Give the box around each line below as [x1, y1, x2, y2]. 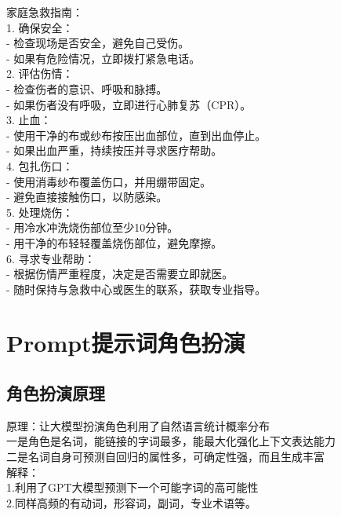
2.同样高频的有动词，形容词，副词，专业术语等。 [6, 494, 256, 511]
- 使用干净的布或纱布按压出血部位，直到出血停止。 [6, 126, 267, 143]
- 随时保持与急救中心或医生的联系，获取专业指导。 [6, 280, 267, 297]
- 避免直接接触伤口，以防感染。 [6, 188, 168, 205]
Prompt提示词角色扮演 [6, 327, 245, 359]
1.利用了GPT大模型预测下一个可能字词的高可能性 [6, 479, 259, 496]
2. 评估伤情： [6, 65, 74, 82]
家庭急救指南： [6, 4, 83, 20]
